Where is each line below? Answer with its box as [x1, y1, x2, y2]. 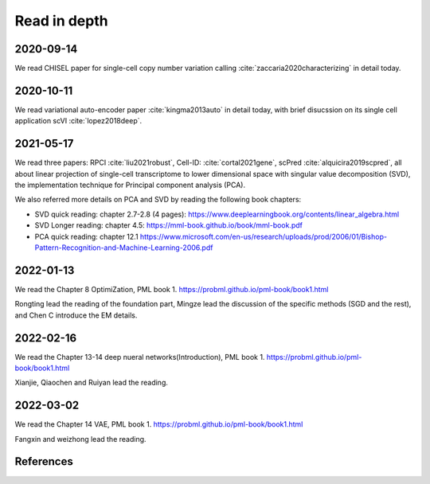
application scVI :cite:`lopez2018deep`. [14, 116, 143, 126]
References [14, 455, 73, 469]
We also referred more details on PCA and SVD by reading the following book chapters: [14, 195, 302, 205]
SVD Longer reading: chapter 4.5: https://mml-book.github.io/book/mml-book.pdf [34, 221, 303, 230]
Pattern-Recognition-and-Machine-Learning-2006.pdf [34, 243, 213, 252]
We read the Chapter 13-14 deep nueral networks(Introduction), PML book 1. [14, 352, 265, 361]
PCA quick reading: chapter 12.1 [34, 232, 139, 241]
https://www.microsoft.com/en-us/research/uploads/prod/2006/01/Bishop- [139, 232, 388, 241]
